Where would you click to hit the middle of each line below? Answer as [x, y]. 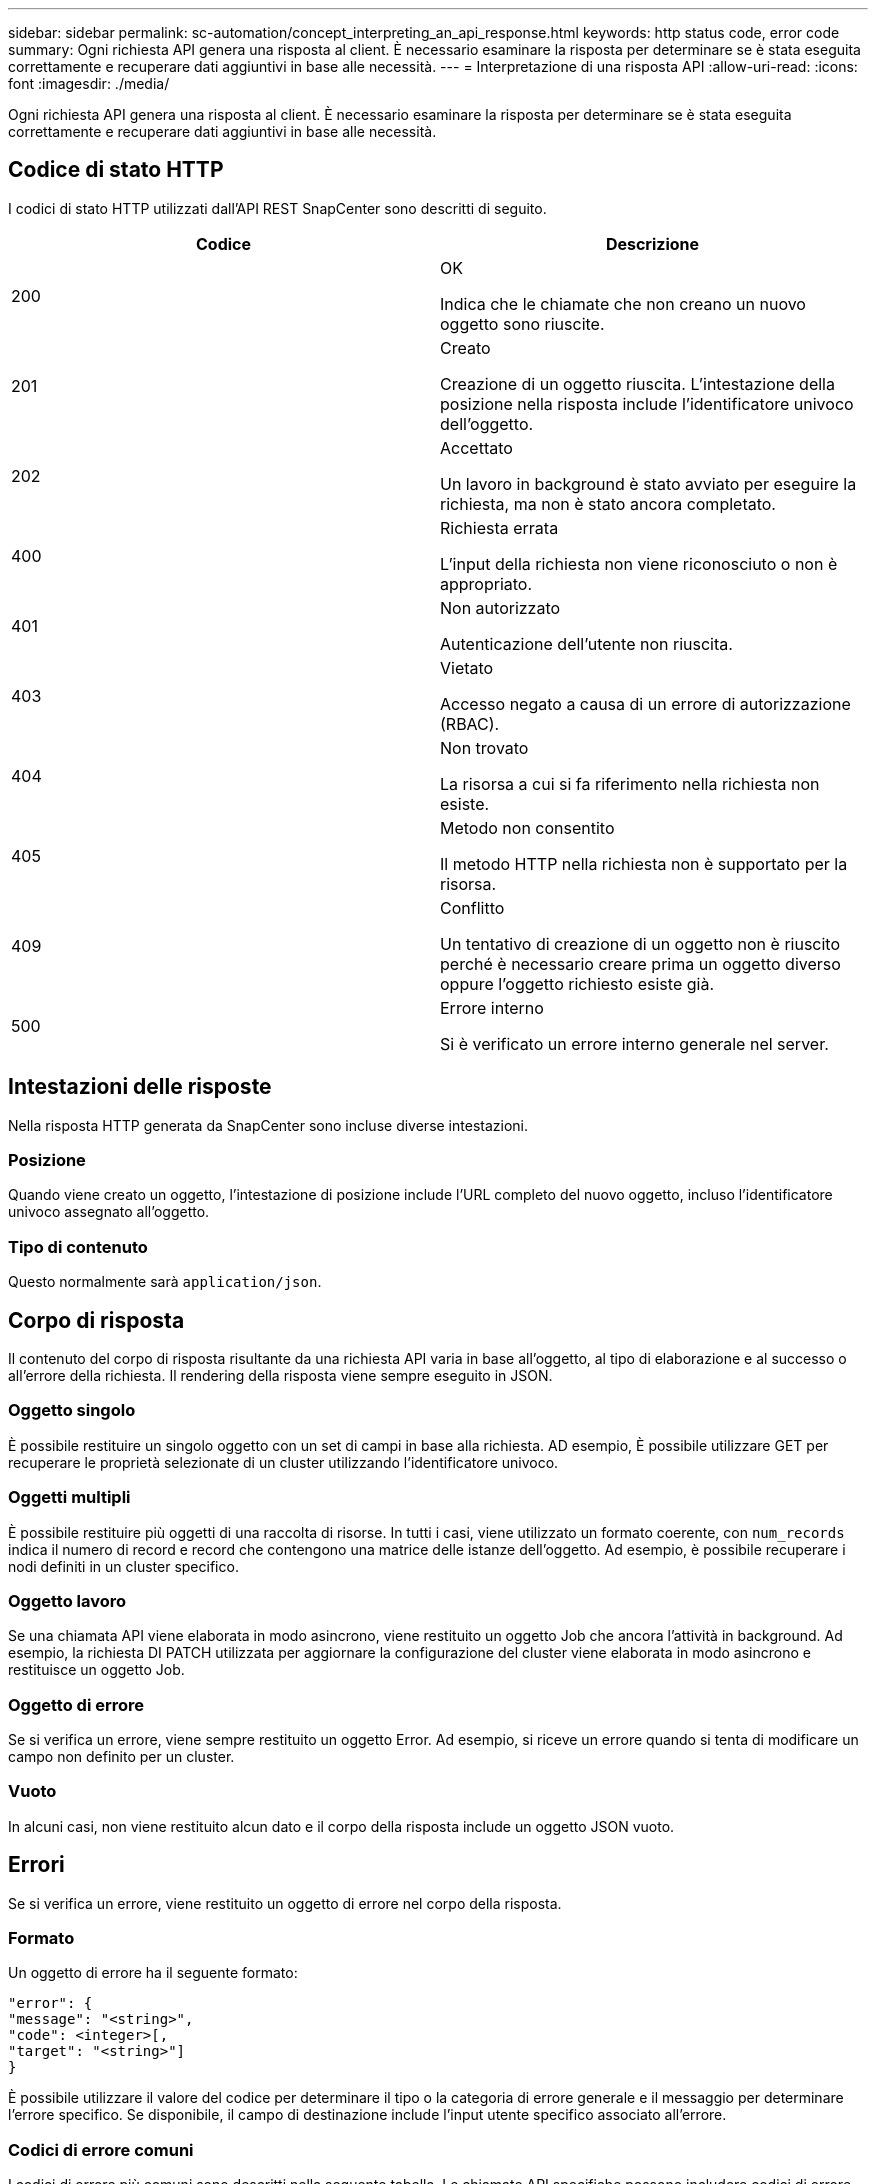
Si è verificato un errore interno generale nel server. [634, 1043]
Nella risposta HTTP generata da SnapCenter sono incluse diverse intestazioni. [268, 1125]
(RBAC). [470, 723]
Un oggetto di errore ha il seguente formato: [153, 1973]
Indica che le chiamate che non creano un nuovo [623, 303]
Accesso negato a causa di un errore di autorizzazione [645, 703]
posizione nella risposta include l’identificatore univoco [647, 403]
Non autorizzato [500, 607]
